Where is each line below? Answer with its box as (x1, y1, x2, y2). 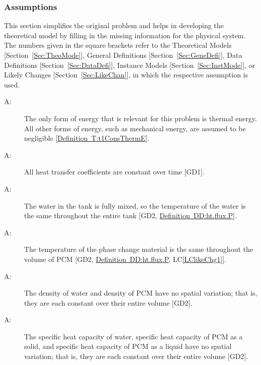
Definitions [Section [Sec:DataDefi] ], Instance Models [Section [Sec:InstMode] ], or (4, 59, 255, 70)
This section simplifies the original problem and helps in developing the (4, 20, 224, 31)
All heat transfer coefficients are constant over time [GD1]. (24, 166, 205, 177)
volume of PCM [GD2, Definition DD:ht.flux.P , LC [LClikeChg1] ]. (24, 253, 226, 264)
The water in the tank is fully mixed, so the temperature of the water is (24, 200, 246, 211)
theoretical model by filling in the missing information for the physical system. (4, 30, 246, 40)
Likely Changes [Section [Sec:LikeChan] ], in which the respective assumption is (4, 69, 248, 80)
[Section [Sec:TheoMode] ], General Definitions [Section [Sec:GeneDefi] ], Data (4, 50, 242, 60)
